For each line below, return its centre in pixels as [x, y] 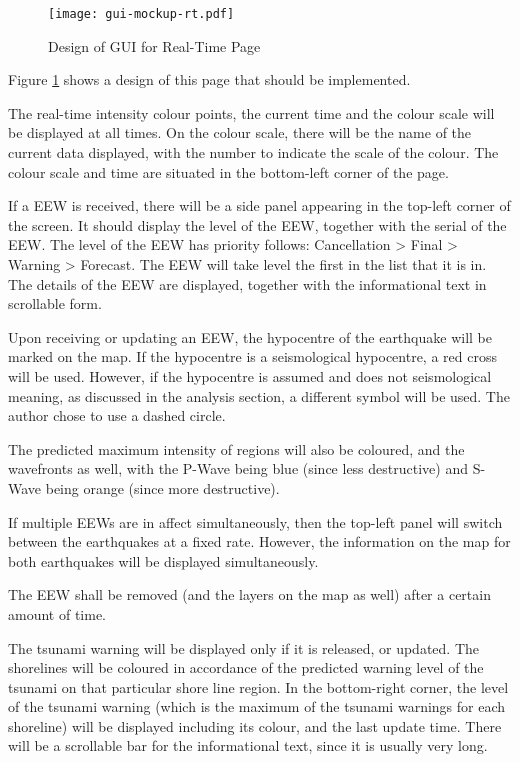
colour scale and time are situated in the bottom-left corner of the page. [228, 171]
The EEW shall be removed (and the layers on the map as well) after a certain [249, 594]
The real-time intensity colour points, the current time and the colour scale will [251, 112]
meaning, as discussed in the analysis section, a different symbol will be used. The [259, 395]
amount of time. [57, 613]
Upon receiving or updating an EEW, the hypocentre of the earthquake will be [250, 336]
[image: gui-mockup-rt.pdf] [141, 14]
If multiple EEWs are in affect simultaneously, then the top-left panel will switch [255, 521]
